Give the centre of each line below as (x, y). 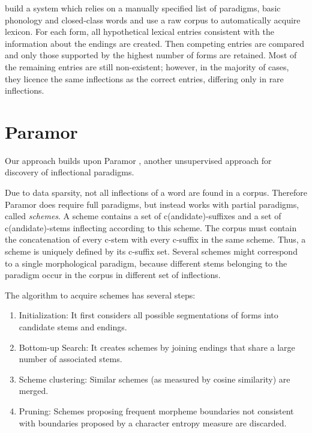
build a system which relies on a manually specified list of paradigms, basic (143, 8)
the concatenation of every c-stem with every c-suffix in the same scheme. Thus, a (155, 239)
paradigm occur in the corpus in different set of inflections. (113, 275)
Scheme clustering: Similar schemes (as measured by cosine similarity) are (154, 379)
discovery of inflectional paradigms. (70, 172)
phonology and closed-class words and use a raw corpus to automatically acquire (153, 20)
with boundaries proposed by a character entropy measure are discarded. (153, 422)
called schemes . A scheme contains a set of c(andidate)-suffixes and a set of (143, 216)
